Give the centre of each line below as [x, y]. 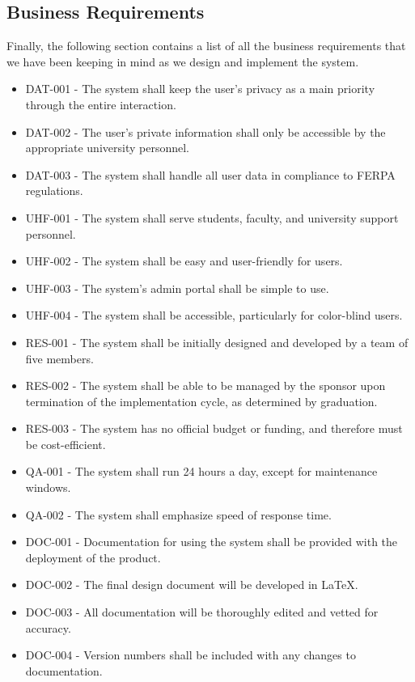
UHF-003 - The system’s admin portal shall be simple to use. [177, 288]
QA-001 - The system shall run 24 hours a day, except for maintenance [201, 471]
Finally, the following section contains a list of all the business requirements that [206, 46]
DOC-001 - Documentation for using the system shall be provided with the [212, 542]
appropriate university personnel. [107, 148]
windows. [48, 487]
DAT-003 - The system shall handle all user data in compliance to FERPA [210, 174]
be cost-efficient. [66, 444]
